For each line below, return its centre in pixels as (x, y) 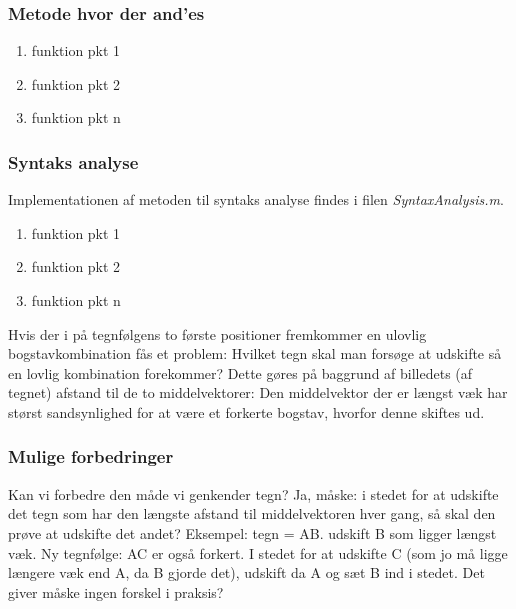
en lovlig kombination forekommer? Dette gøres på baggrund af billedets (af (240, 372)
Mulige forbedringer (91, 456)
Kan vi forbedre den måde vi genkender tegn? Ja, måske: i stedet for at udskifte (253, 493)
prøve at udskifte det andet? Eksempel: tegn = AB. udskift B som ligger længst (252, 532)
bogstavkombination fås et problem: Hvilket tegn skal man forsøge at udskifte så (255, 353)
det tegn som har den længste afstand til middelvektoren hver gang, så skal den (252, 513)
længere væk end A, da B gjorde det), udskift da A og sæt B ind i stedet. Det (246, 572)
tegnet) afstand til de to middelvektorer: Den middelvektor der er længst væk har (258, 392)
